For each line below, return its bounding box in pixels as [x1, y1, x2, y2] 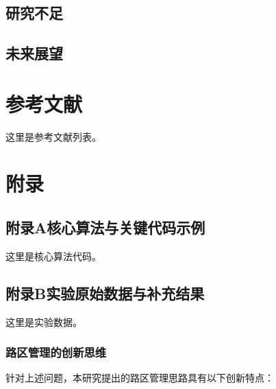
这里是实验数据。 [5, 314, 82, 329]
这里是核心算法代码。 [5, 248, 101, 263]
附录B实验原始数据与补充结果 [5, 282, 205, 303]
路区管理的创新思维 [5, 344, 107, 361]
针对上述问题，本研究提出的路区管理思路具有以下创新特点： [5, 370, 274, 385]
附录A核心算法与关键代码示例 [5, 217, 205, 238]
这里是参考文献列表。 [5, 129, 101, 143]
